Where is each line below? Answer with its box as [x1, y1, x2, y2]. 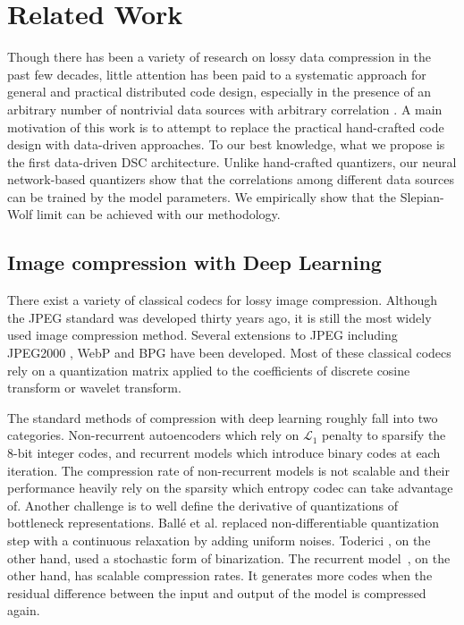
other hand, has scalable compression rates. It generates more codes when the [7, 566, 433, 585]
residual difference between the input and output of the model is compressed [7, 583, 426, 602]
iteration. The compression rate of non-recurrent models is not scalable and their [7, 460, 450, 479]
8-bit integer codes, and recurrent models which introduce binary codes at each [7, 443, 441, 462]
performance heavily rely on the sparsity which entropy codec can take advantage [7, 478, 453, 497]
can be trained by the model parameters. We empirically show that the [7, 187, 397, 206]
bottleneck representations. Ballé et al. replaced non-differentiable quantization [7, 513, 440, 532]
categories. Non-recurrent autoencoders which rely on [7, 426, 299, 444]
